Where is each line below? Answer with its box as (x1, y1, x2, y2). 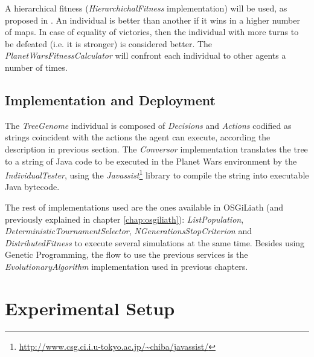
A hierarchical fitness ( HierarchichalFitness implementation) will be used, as (5, 2, 287, 14)
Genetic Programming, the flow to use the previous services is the (5, 248, 248, 261)
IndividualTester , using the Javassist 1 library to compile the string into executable (5, 167, 309, 181)
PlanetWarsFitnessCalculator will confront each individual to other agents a (5, 49, 286, 62)
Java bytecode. (5, 180, 60, 193)
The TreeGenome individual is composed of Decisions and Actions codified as (5, 119, 292, 131)
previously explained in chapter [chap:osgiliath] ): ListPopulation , (5, 212, 244, 225)
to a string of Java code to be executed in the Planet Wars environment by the (5, 154, 297, 167)
